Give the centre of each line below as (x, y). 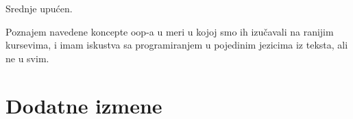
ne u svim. (27, 58)
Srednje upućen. (39, 8)
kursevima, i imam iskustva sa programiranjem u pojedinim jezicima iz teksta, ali (177, 45)
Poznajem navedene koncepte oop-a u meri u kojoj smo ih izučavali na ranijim (170, 31)
